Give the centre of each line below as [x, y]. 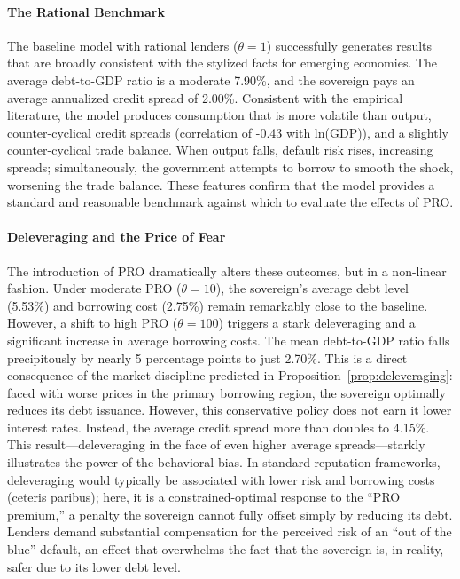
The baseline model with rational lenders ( [123, 45]
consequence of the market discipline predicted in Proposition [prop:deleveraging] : [230, 375]
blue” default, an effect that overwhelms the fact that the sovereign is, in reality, [226, 549]
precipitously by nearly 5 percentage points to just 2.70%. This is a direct [207, 357]
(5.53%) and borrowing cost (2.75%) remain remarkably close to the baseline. [218, 305]
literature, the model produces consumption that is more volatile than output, [219, 115]
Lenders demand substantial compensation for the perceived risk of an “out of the [230, 531]
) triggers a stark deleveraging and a [317, 323]
